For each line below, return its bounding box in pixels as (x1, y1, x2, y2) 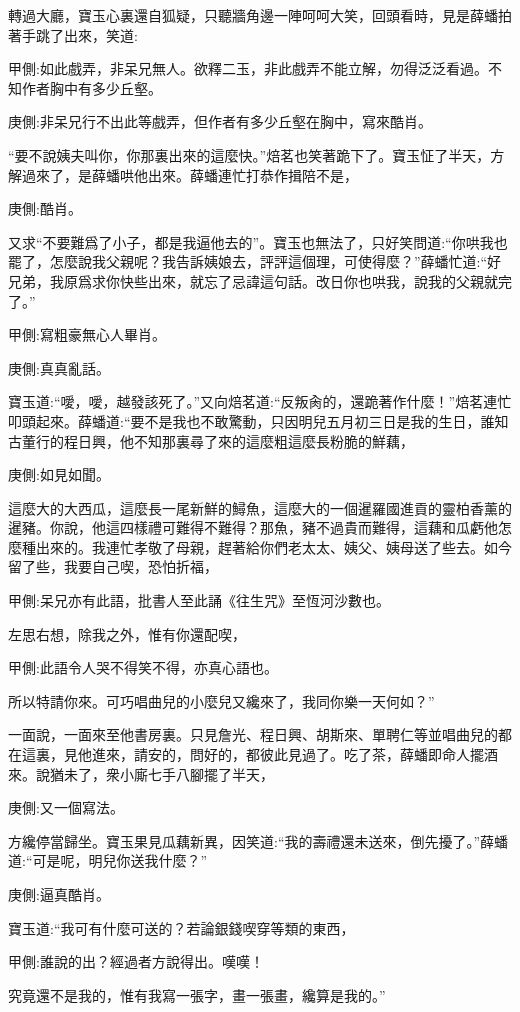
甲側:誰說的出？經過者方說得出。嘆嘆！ (8, 951, 264, 972)
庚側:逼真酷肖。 (8, 884, 110, 904)
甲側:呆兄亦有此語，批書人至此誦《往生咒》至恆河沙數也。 (8, 590, 390, 611)
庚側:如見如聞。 (8, 464, 110, 485)
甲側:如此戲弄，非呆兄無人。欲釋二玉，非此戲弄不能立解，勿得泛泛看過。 (8, 58, 488, 79)
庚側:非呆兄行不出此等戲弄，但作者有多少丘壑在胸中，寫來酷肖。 (8, 111, 432, 132)
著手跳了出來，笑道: (8, 24, 138, 45)
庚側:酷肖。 (8, 198, 82, 219)
